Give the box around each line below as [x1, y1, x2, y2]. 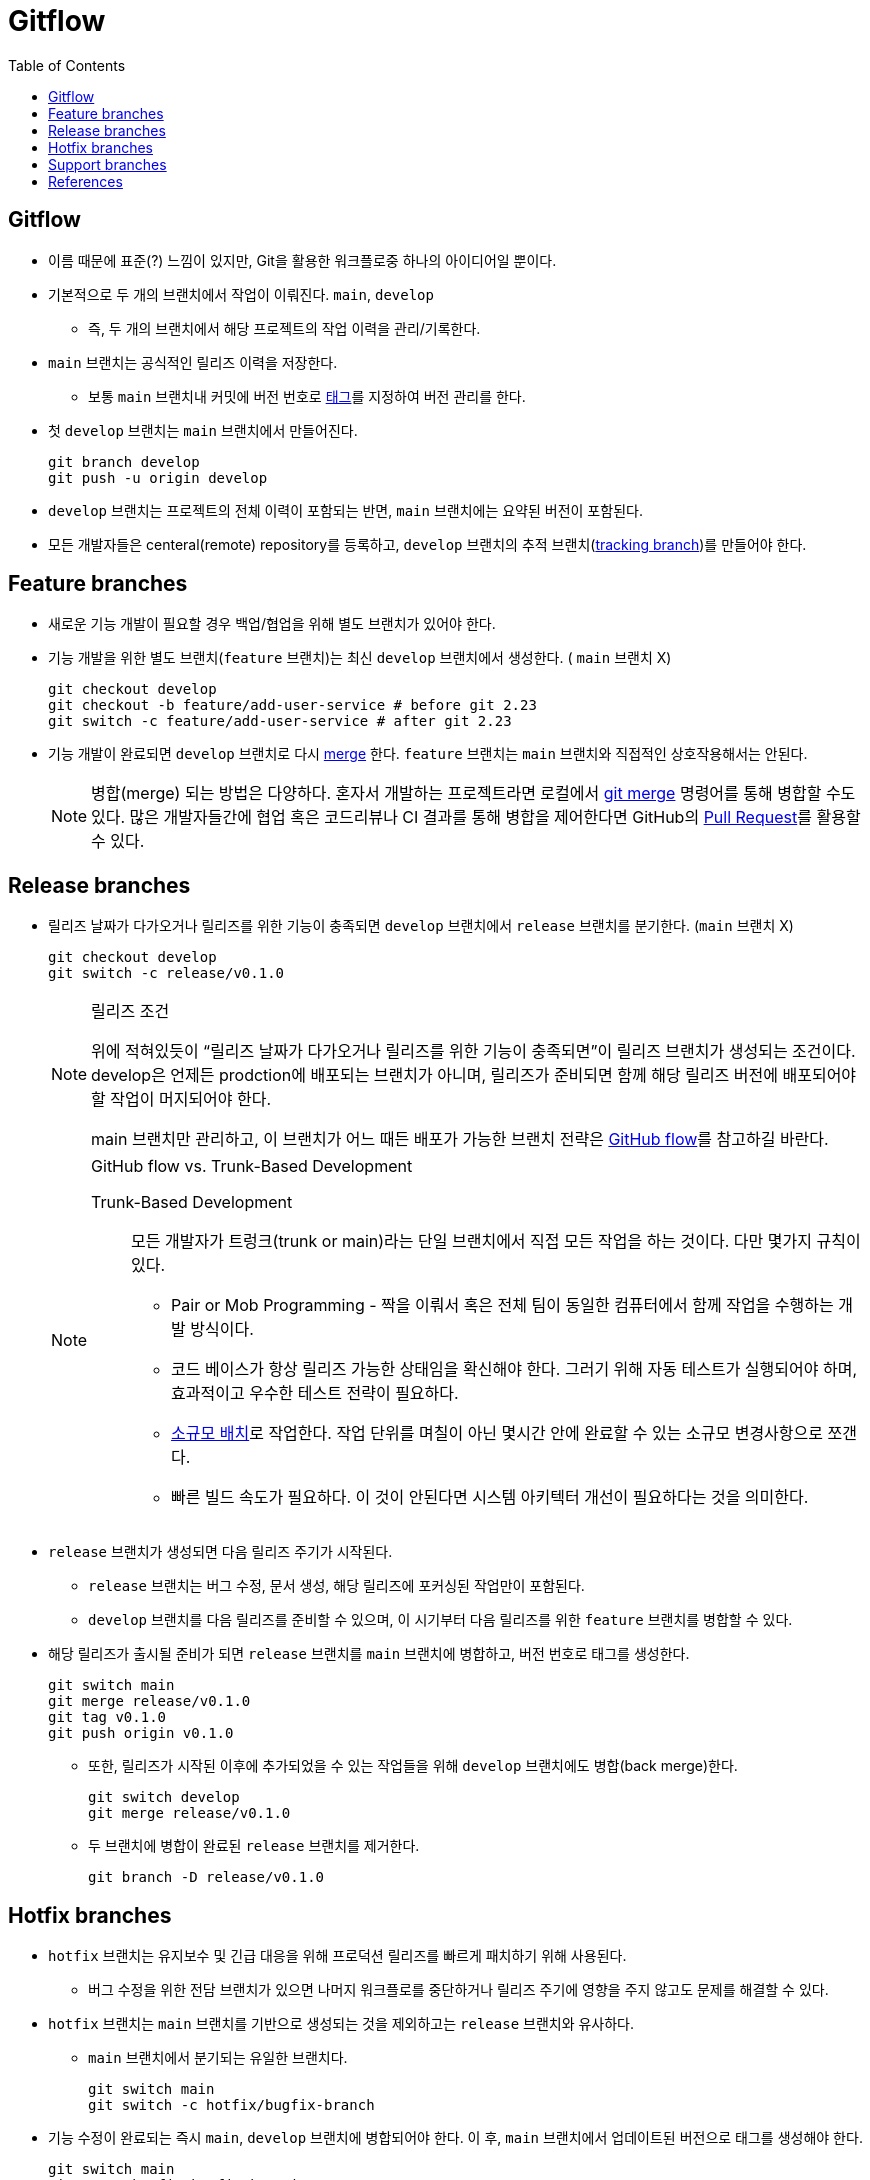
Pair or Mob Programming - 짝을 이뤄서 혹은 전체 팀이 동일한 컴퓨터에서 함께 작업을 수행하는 [171, 1295, 834, 1316]
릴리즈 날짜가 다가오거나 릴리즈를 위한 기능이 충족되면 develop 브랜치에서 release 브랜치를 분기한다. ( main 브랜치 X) [48, 917, 794, 935]
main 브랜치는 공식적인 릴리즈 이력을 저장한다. [48, 353, 338, 371]
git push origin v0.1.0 [48, 1725, 234, 1742]
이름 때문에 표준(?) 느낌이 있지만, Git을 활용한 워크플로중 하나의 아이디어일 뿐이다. [48, 251, 557, 269]
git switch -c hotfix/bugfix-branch [88, 2097, 375, 2114]
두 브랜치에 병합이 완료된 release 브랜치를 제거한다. [88, 1837, 420, 1855]
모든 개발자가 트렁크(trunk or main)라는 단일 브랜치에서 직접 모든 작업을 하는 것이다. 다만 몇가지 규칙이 [131, 1231, 861, 1252]
